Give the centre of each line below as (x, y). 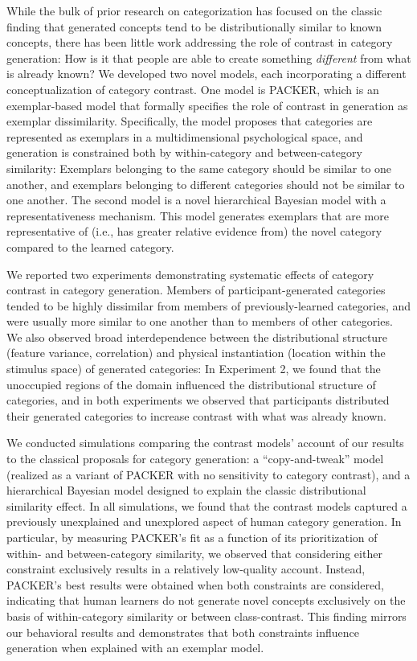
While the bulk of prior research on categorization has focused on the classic (194, 10)
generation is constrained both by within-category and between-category (184, 152)
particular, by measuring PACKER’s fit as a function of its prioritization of (192, 537)
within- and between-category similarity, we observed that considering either (194, 553)
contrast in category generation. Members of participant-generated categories (196, 290)
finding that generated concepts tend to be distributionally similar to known (194, 26)
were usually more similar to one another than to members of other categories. (200, 321)
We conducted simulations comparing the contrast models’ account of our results (205, 443)
